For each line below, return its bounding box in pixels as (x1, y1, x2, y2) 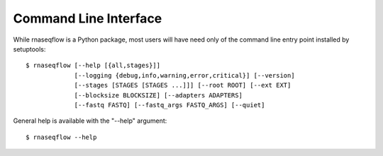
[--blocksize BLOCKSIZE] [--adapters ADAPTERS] (74, 91, 243, 99)
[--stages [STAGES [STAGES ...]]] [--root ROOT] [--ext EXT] (74, 81, 292, 90)
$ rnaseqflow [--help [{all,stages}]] (26, 61, 161, 70)
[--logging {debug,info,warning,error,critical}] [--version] (74, 71, 295, 79)
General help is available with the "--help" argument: (13, 116, 167, 125)
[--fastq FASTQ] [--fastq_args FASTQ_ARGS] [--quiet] (74, 101, 265, 109)
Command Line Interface (13, 11, 162, 26)
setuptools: (13, 44, 46, 53)
